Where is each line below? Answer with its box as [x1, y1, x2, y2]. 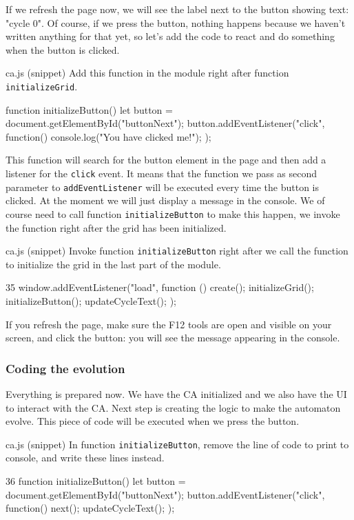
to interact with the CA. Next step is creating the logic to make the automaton [6, 400, 341, 414]
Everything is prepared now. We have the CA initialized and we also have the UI [6, 387, 347, 401]
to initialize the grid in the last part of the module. [6, 257, 221, 271]
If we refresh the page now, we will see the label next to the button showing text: [6, 2, 349, 16]
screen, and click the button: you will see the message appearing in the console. [6, 330, 340, 345]
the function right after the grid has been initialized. [6, 220, 227, 234]
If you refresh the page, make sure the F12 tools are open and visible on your [6, 317, 332, 331]
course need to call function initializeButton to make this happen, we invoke [6, 206, 340, 221]
